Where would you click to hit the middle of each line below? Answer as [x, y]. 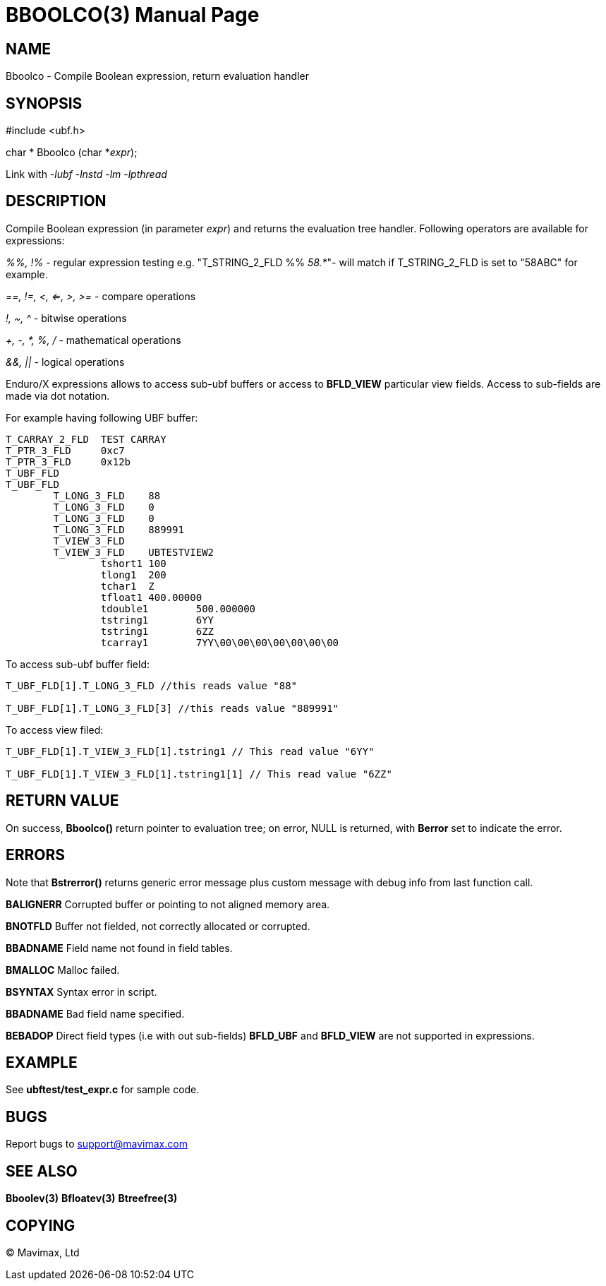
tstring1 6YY [157, 620]
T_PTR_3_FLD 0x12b [68, 462]
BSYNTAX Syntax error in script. [81, 992]
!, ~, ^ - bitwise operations [66, 318]
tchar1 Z [127, 586]
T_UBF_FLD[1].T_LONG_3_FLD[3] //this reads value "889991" [172, 708]
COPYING [41, 1225]
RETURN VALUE [62, 801]
